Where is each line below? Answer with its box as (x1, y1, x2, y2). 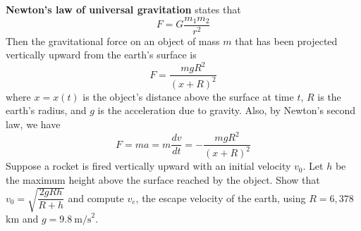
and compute (68, 190, 124, 205)
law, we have (6, 116, 61, 131)
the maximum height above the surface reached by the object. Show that (6, 173, 320, 187)
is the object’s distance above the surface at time (82, 89, 294, 104)
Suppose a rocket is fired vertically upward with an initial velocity (6, 158, 291, 173)
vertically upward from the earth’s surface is (6, 47, 197, 62)
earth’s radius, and (6, 103, 87, 118)
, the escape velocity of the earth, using (135, 190, 306, 205)
